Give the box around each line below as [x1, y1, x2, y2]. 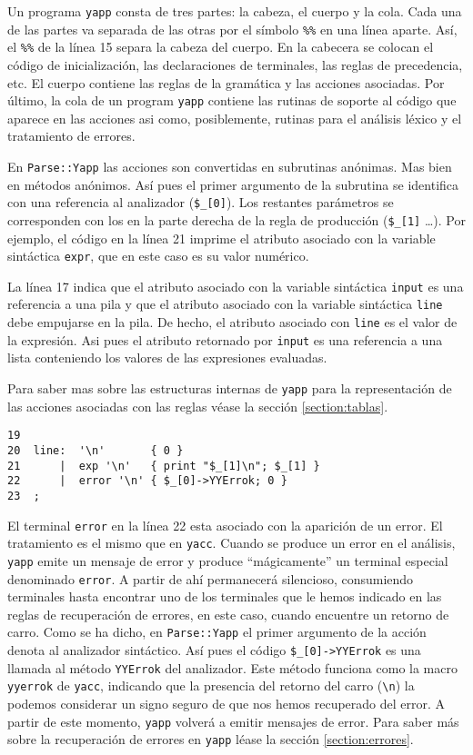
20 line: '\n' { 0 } [7, 443, 184, 457]
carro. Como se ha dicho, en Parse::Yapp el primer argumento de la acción [7, 622, 427, 641]
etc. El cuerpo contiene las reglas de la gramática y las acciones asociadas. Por [7, 73, 445, 92]
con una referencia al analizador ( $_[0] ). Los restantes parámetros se [7, 193, 394, 212]
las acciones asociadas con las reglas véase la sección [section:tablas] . [7, 396, 388, 415]
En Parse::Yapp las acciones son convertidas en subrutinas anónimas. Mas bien [7, 157, 452, 175]
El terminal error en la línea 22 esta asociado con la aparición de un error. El [7, 515, 443, 534]
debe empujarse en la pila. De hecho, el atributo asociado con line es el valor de [7, 313, 458, 332]
